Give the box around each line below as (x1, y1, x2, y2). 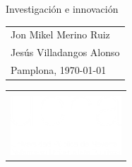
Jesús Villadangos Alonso (11, 45, 120, 60)
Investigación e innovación (6, 1, 119, 16)
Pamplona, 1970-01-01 (11, 63, 107, 77)
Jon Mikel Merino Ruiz (11, 27, 110, 42)
